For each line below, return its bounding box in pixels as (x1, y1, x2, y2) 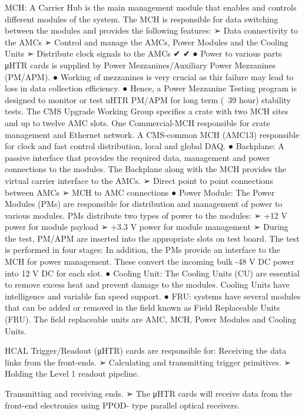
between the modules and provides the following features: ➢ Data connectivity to (5, 24, 298, 37)
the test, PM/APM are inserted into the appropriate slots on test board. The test (5, 232, 300, 244)
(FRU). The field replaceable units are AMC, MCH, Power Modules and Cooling (5, 313, 297, 325)
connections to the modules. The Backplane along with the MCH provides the (5, 163, 287, 175)
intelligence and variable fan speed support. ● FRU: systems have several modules (5, 289, 301, 302)
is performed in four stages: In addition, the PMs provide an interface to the (5, 243, 280, 256)
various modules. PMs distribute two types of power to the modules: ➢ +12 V (5, 209, 287, 221)
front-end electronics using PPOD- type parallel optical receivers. (5, 398, 240, 411)
